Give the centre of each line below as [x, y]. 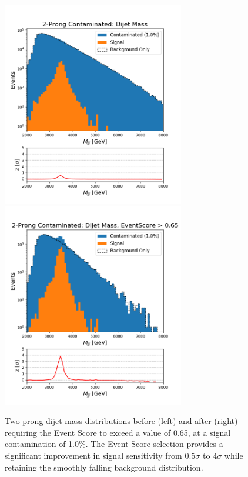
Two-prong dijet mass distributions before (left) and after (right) [121, 421]
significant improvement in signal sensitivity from [93, 455]
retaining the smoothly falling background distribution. [104, 467]
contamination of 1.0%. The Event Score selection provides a [114, 444]
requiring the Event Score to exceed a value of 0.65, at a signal [118, 432]
